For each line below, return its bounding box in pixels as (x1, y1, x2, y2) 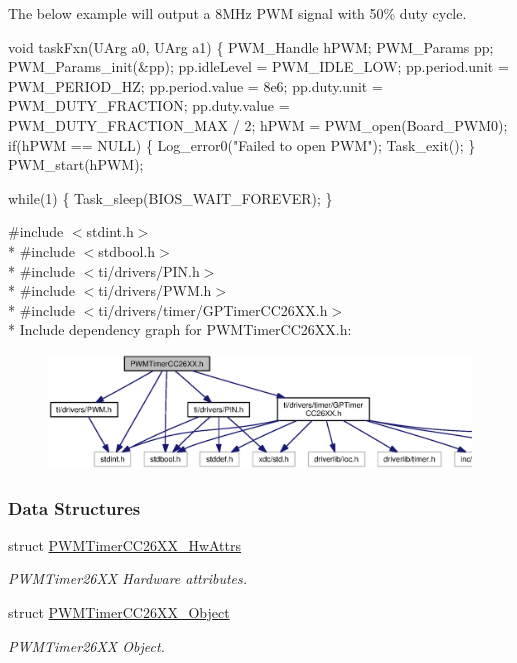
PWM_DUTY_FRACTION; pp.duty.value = (8, 95, 290, 116)
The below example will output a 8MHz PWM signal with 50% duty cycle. (8, 3, 467, 23)
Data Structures (8, 495, 141, 520)
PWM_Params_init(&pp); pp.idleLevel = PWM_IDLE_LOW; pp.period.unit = (8, 56, 509, 77)
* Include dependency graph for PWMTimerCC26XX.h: (8, 319, 352, 340)
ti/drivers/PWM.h (98, 280, 212, 301)
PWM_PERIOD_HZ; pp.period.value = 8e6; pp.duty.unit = (8, 75, 383, 96)
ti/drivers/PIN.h (98, 260, 200, 281)
